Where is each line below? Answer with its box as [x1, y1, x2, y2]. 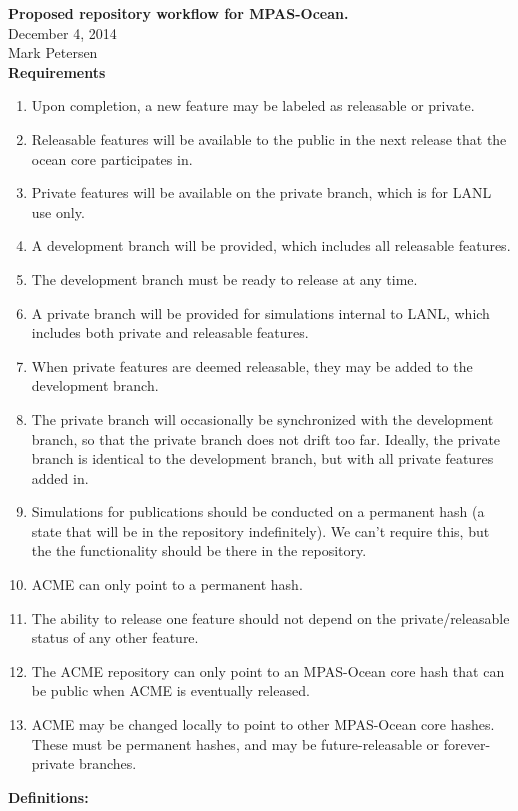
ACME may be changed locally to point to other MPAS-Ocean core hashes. [31, 714, 495, 735]
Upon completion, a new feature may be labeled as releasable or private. [31, 95, 475, 116]
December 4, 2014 [8, 22, 117, 43]
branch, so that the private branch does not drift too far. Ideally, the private [31, 428, 501, 449]
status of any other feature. [31, 627, 199, 648]
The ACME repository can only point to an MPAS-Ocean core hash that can [31, 660, 505, 681]
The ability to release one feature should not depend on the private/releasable [31, 607, 510, 628]
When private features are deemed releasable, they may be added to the [31, 355, 473, 376]
